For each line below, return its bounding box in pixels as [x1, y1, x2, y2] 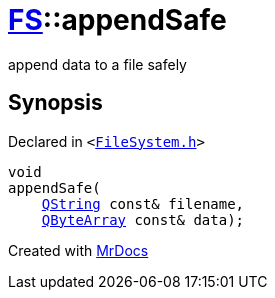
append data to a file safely [8, 55, 187, 73]
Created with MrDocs [8, 241, 149, 259]
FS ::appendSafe [8, 3, 227, 37]
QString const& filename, [41, 195, 245, 212]
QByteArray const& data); [41, 211, 245, 228]
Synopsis [8, 90, 103, 116]
